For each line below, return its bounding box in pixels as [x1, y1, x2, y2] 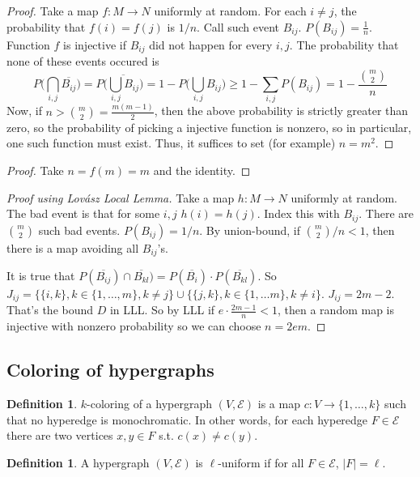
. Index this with [257, 205, 340, 222]
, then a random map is [278, 301, 395, 318]
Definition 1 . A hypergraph [6, 454, 150, 471]
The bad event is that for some [6, 205, 160, 222]
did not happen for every [149, 36, 273, 53]
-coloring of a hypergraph [87, 395, 213, 412]
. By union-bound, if [199, 221, 300, 238]
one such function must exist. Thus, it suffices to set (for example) [6, 134, 336, 151]
